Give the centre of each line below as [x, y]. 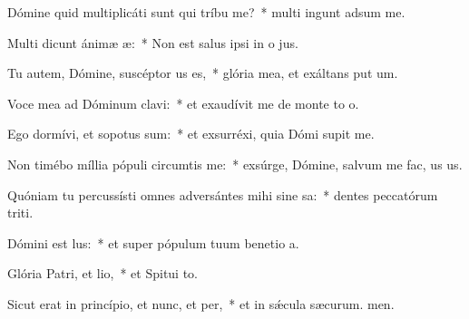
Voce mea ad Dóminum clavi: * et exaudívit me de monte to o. [183, 103]
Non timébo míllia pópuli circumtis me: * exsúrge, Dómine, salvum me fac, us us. [235, 164]
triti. [20, 213]
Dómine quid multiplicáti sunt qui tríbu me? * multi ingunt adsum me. [206, 12]
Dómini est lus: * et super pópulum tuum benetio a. [153, 242]
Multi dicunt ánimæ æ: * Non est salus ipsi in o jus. [153, 42]
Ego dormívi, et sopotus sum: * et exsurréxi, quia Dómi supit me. [191, 134]
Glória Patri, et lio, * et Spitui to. [103, 273]
